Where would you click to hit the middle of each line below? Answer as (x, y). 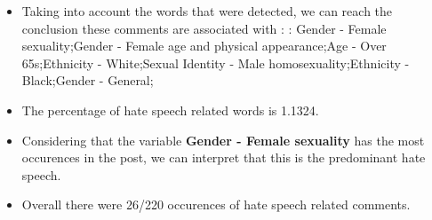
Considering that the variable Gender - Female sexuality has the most (223, 140)
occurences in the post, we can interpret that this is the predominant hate (224, 157)
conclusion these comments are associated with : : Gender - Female (204, 28)
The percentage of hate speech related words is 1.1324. (170, 110)
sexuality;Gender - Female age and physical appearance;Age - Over (204, 46)
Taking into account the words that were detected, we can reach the (207, 11)
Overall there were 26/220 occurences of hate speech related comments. (216, 204)
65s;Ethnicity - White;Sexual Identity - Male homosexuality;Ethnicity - (216, 63)
